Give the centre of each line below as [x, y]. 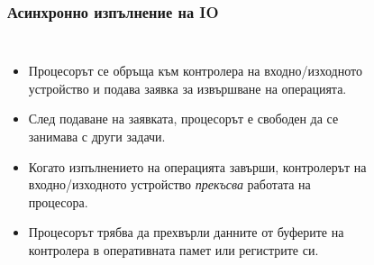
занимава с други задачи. [97, 136]
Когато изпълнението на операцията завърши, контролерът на [197, 166]
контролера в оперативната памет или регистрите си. [173, 249]
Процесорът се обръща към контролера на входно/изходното [195, 71]
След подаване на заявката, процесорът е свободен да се [183, 119]
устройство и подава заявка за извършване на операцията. [187, 88]
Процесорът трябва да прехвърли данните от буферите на [186, 232]
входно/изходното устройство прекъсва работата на [169, 184]
